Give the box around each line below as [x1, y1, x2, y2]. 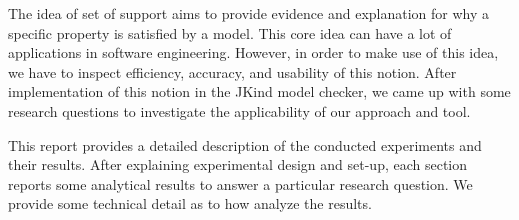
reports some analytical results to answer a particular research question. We [8, 173, 473, 194]
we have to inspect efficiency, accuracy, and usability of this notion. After [8, 61, 457, 82]
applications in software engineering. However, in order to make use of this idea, [8, 42, 499, 63]
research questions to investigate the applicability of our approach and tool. [8, 100, 471, 121]
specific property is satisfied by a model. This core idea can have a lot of [8, 22, 452, 43]
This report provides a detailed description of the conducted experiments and [8, 134, 482, 155]
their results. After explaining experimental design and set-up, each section [8, 154, 468, 175]
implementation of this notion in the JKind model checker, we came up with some [8, 81, 511, 102]
